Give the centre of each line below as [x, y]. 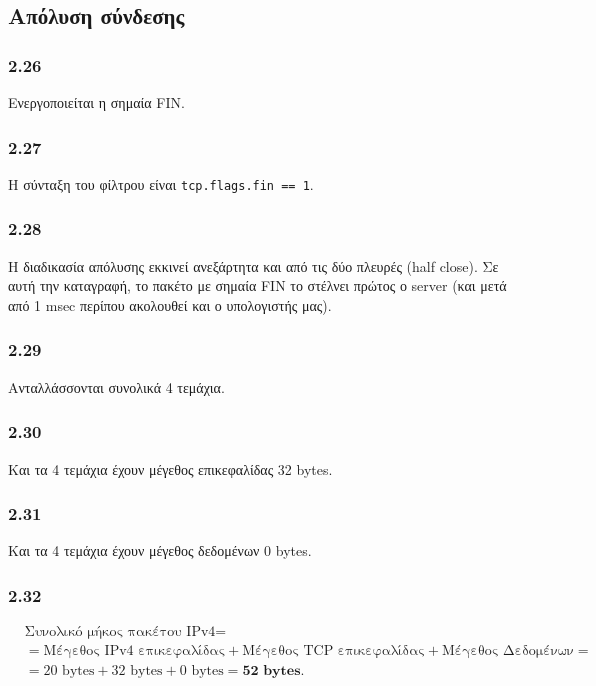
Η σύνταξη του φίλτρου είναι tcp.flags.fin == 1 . [161, 183]
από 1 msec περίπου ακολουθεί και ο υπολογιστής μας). [170, 304]
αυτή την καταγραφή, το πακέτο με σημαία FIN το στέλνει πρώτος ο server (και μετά [257, 285]
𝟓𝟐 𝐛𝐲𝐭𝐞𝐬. [273, 671]
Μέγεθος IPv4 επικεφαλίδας [134, 651]
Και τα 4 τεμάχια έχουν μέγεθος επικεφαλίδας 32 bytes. [170, 468]
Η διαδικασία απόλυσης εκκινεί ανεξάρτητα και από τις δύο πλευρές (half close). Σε [253, 265]
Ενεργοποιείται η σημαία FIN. [96, 102]
